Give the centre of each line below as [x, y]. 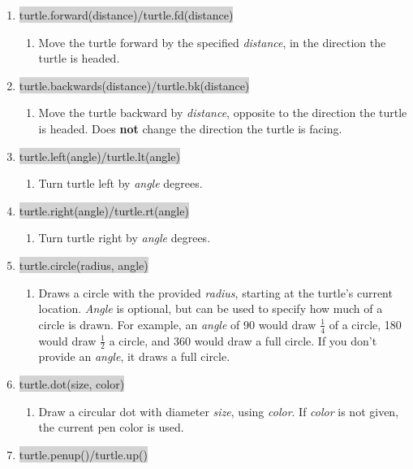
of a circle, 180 [365, 324]
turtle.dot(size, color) [72, 383]
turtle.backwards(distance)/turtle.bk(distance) [134, 85]
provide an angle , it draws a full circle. [134, 356]
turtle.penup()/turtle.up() [83, 454]
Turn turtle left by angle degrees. [120, 183]
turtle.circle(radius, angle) [84, 265]
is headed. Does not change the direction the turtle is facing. [190, 128]
